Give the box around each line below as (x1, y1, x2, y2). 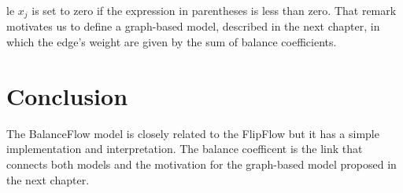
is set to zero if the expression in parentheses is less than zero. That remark (31, 2, 397, 18)
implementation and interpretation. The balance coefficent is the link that (6, 140, 363, 157)
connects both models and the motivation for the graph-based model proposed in (6, 155, 397, 172)
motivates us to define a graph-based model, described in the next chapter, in (6, 18, 380, 35)
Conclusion (6, 79, 128, 111)
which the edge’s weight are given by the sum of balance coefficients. (6, 34, 337, 50)
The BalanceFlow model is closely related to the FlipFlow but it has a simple (6, 125, 379, 141)
